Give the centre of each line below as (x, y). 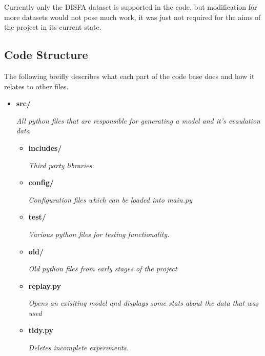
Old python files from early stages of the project (103, 269)
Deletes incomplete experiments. (78, 348)
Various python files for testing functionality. (99, 234)
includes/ (45, 147)
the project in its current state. (53, 27)
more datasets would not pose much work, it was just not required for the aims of (132, 17)
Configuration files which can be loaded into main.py (110, 199)
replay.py (45, 285)
